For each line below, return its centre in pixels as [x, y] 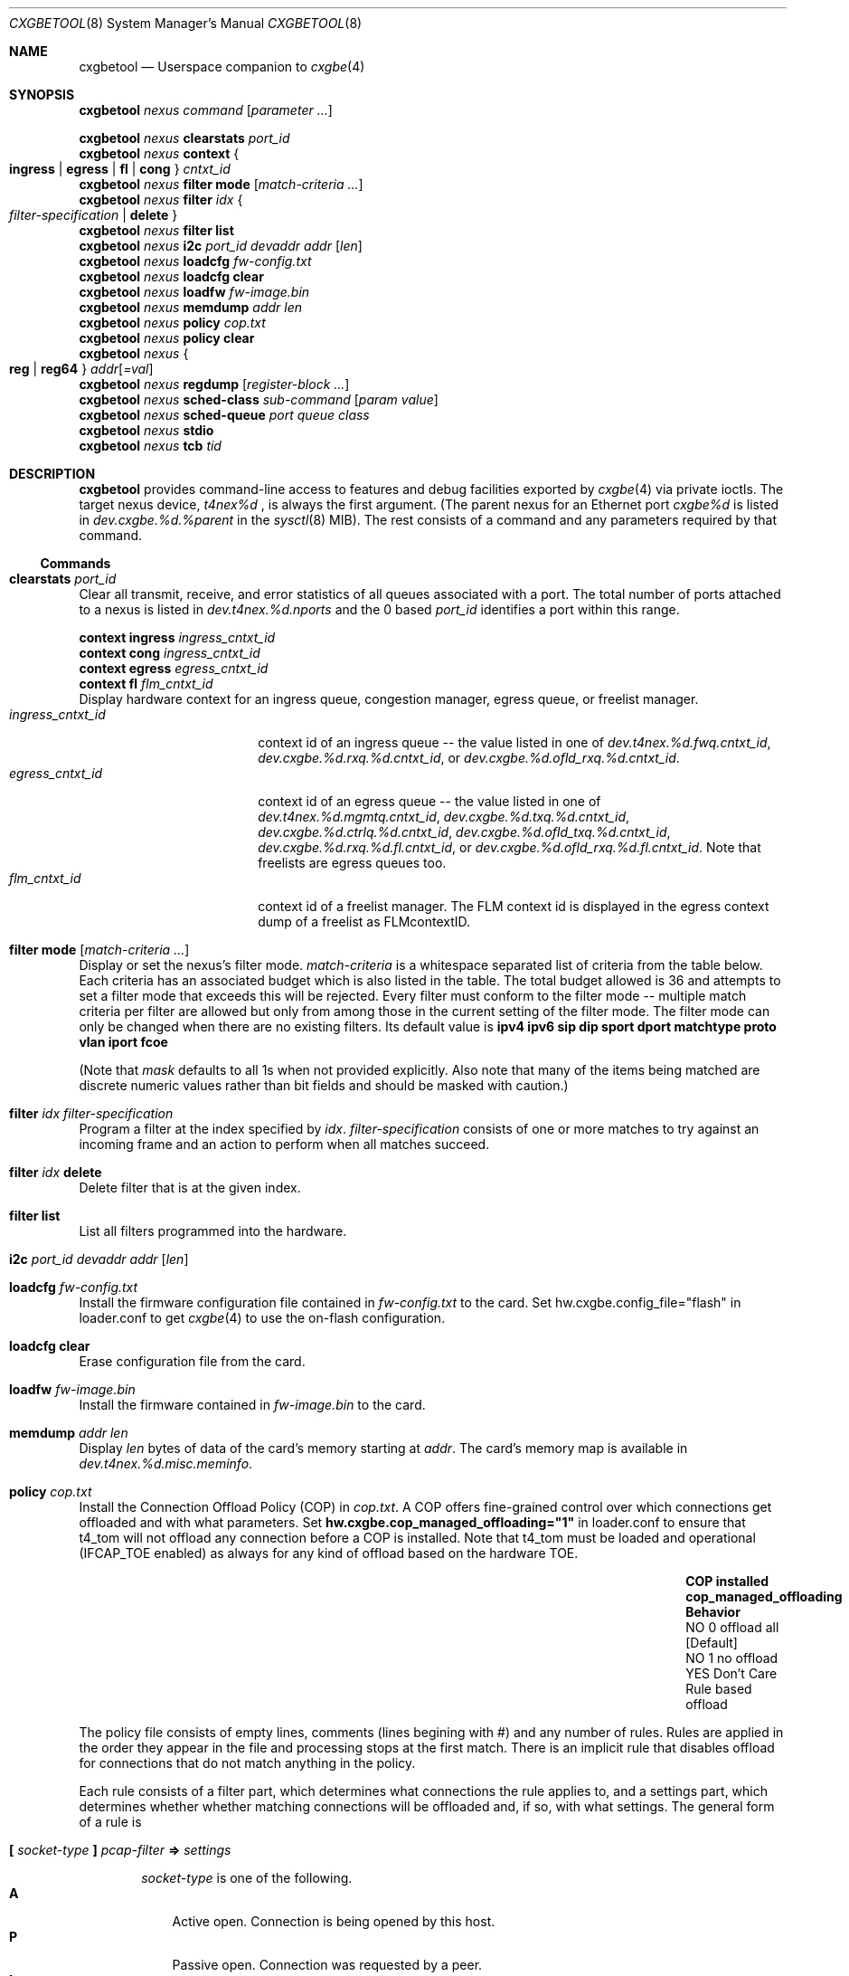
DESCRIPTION [52, 474]
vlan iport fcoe [123, 1042]
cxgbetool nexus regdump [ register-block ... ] [214, 384]
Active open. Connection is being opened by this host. [334, 1921]
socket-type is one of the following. [247, 1878]
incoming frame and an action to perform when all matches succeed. [284, 1144]
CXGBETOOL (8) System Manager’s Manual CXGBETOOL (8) [186, 23]
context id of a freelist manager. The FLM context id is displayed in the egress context [514, 906]
